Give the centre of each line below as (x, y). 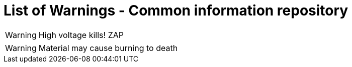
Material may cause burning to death (108, 48)
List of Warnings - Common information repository (176, 10)
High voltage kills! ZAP (81, 35)
